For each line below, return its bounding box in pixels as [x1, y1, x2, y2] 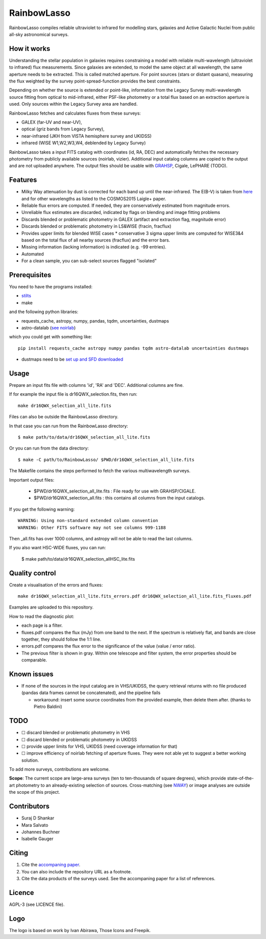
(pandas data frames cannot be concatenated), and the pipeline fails [21, 690, 161, 696]
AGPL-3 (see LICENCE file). [9, 901, 65, 907]
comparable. [21, 657, 47, 663]
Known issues [9, 670, 54, 678]
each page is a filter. [21, 622, 63, 628]
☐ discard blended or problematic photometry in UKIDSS [21, 736, 137, 742]
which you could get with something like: [9, 334, 92, 340]
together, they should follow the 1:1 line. [21, 636, 101, 642]
